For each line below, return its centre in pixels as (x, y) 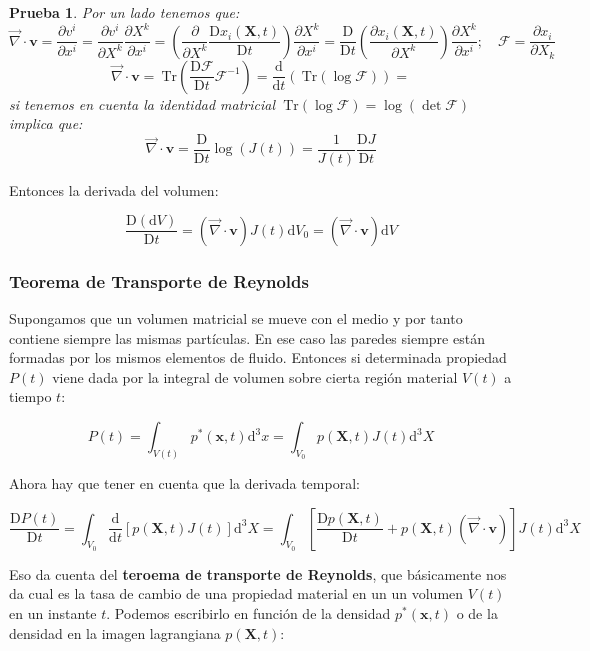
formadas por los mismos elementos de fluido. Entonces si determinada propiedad (258, 357)
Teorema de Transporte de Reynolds (159, 280)
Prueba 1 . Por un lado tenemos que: (124, 12)
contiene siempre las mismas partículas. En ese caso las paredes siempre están (247, 337)
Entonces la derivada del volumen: (114, 189)
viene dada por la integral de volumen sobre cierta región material (255, 376)
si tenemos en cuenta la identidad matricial (142, 103)
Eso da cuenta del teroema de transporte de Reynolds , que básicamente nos (258, 573)
